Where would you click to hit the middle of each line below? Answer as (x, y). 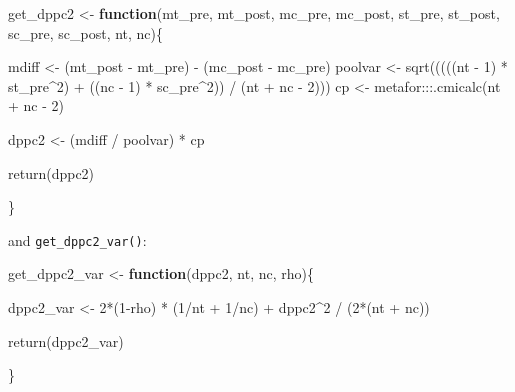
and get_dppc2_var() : (77, 239)
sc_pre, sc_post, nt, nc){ (86, 32)
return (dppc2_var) (66, 340)
